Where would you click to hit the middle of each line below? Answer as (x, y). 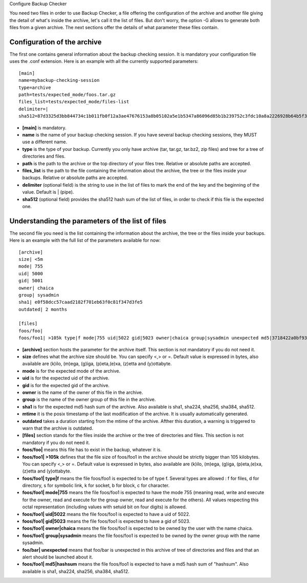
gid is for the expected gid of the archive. (66, 385)
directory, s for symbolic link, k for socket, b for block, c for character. (96, 485)
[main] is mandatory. (44, 127)
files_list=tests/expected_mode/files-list (74, 102)
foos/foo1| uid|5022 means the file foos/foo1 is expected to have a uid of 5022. (106, 514)
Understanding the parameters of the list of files (88, 221)
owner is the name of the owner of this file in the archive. (83, 392)
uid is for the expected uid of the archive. (66, 378)
